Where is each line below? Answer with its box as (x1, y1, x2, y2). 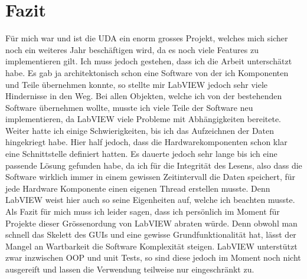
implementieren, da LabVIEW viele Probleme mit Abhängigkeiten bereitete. (5, 113, 281, 125)
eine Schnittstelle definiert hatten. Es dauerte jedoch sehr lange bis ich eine (5, 147, 277, 160)
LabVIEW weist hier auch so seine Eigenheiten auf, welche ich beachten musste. (5, 193, 295, 206)
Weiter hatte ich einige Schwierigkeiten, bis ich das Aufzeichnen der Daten (5, 124, 275, 136)
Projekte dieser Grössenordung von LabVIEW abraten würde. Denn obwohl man (5, 216, 298, 229)
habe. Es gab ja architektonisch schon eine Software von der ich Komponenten (5, 66, 289, 78)
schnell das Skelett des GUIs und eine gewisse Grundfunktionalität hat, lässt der (5, 228, 296, 241)
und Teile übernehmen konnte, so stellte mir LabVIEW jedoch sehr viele (5, 78, 268, 90)
